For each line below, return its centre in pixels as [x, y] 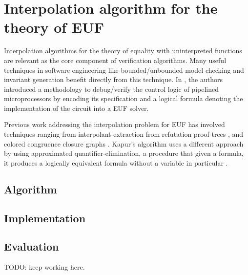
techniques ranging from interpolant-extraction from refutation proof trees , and [124, 134]
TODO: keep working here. [44, 267]
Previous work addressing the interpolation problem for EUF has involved [114, 124]
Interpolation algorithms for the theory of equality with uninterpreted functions [123, 51]
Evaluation [31, 246]
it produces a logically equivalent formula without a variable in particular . [116, 162]
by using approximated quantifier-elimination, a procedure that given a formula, [124, 153]
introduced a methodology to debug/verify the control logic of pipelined [112, 89]
